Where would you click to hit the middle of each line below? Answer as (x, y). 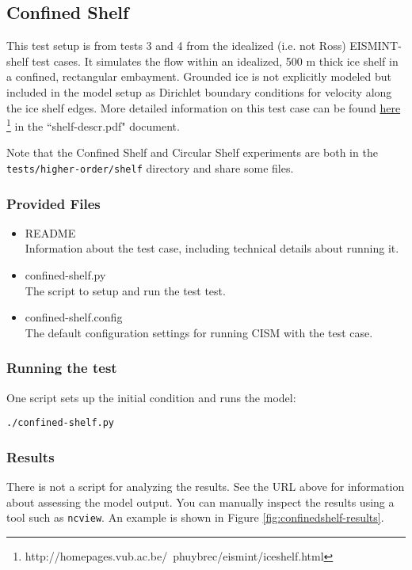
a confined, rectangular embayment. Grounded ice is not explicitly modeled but (199, 76)
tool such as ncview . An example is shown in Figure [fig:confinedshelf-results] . (195, 517)
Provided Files (53, 203)
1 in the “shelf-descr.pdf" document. (93, 125)
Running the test (62, 368)
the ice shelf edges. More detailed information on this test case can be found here (204, 107)
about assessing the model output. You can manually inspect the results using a (200, 502)
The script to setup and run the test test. (125, 290)
